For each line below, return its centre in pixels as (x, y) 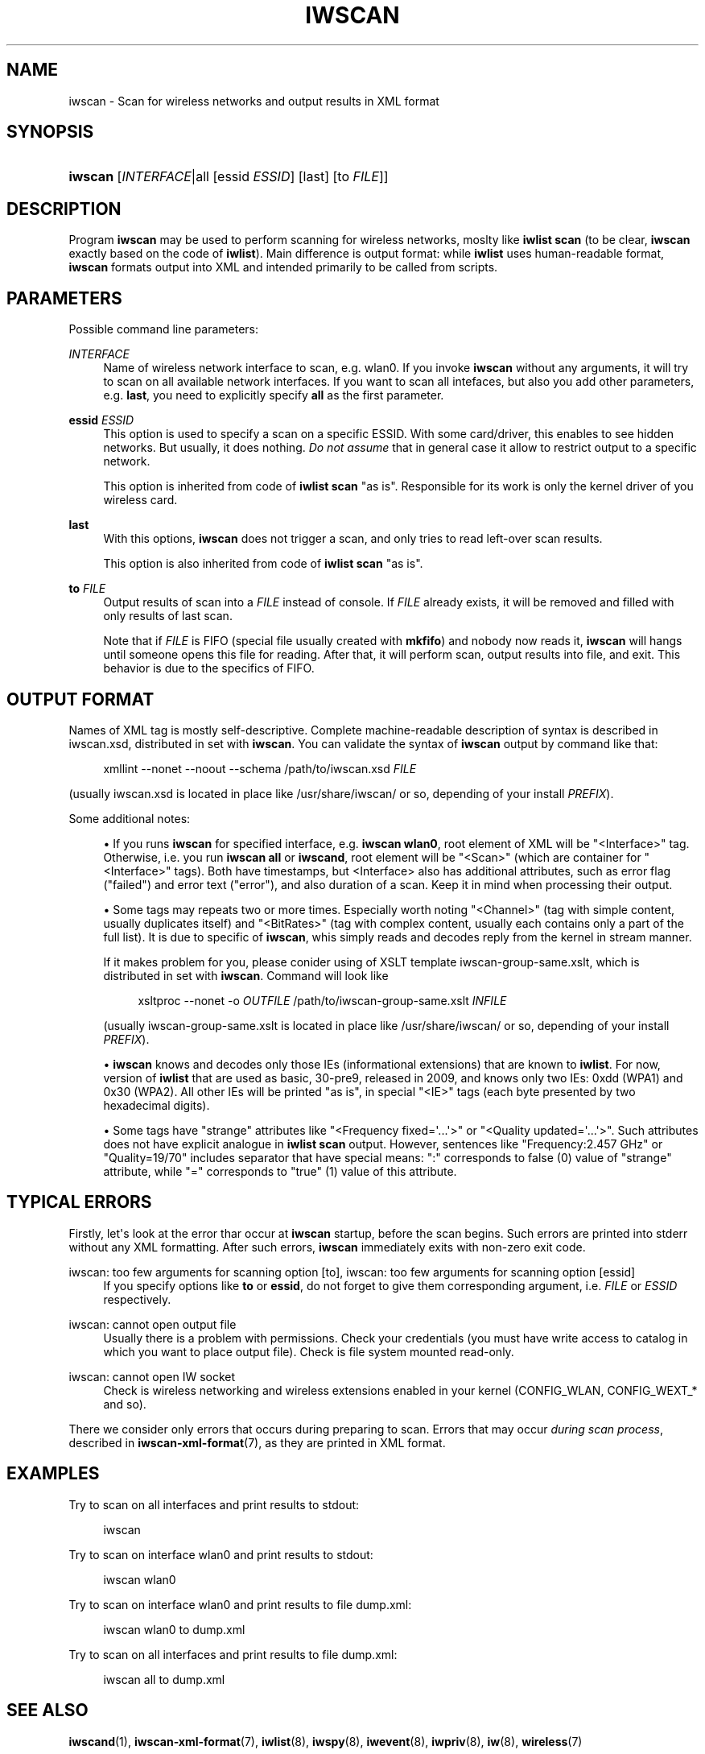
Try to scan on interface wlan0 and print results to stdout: (221, 1554)
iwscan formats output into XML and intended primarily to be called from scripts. (283, 267)
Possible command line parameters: (164, 329)
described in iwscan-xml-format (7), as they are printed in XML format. (257, 1442)
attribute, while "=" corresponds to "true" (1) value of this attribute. (280, 1171)
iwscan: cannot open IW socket (152, 1376)
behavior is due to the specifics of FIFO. (209, 668)
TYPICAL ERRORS (79, 1202)
